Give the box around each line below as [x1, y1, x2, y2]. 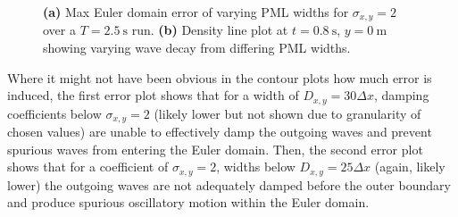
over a [43, 21, 76, 39]
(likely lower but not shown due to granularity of [154, 104, 421, 122]
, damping [373, 86, 429, 104]
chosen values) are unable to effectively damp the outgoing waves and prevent [7, 122, 432, 141]
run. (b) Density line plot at [131, 21, 288, 39]
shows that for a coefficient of [7, 157, 169, 176]
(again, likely [374, 157, 446, 176]
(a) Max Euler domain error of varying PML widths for [43, 3, 349, 21]
